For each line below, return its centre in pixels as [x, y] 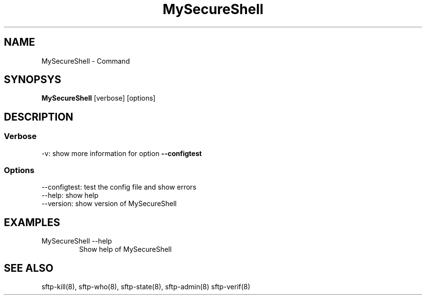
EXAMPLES [32, 222]
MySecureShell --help [77, 241]
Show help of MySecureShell [125, 249]
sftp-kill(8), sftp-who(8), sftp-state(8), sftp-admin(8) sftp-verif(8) [146, 287]
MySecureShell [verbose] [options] [98, 98]
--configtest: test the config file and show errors [119, 187]
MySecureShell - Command [86, 61]
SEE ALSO [29, 268]
